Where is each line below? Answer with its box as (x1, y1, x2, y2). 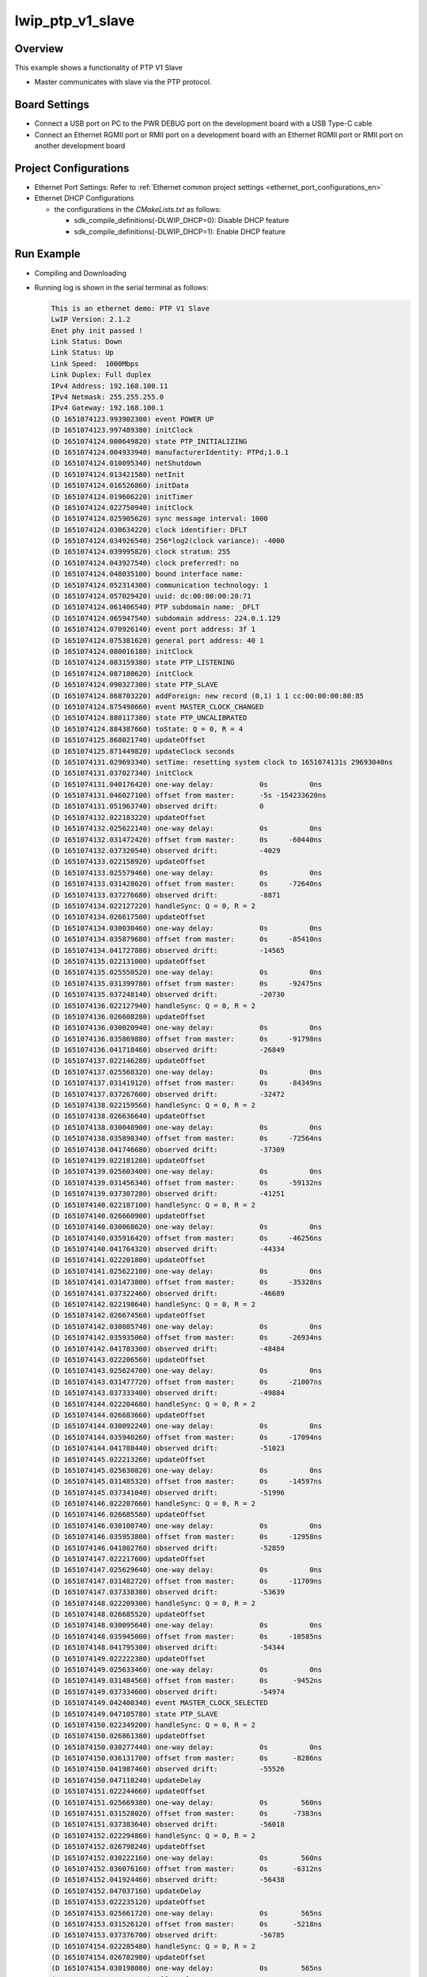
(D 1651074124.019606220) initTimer (51, 492, 194, 501)
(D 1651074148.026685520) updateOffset (51, 1609, 206, 1619)
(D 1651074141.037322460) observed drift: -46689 (51, 1289, 285, 1298)
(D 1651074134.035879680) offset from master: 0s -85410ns (51, 935, 323, 944)
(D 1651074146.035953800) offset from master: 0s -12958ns (51, 1533, 323, 1541)
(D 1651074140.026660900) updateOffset (51, 1211, 206, 1220)
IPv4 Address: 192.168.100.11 (51, 381, 168, 391)
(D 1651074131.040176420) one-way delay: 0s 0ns (51, 780, 323, 788)
